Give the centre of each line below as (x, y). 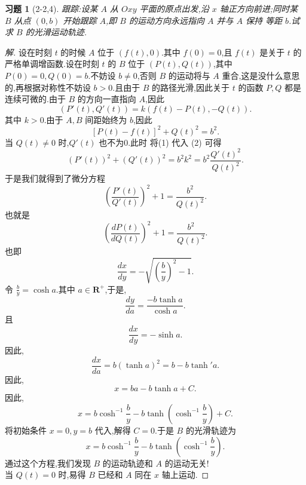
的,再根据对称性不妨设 (48, 87)
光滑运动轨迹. (60, 32)
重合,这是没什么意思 (261, 75)
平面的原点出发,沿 (174, 8)
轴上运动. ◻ (185, 475)
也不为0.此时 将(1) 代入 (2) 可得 (160, 142)
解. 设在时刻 (28, 52)
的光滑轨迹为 (211, 430)
